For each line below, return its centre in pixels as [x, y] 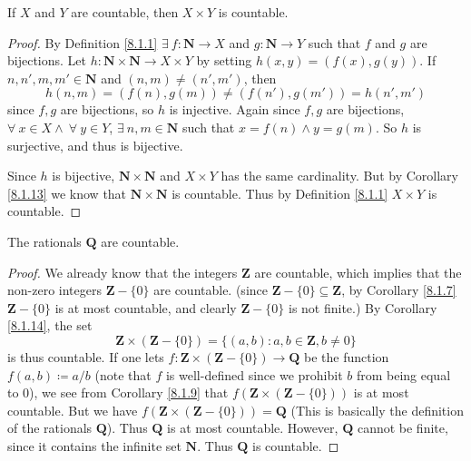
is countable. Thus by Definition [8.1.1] [280, 193]
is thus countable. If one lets [86, 356]
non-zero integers [54, 290]
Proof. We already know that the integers [123, 272]
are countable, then [125, 12]
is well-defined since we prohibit [254, 374]
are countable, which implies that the [358, 272]
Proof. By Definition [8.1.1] [83, 42]
